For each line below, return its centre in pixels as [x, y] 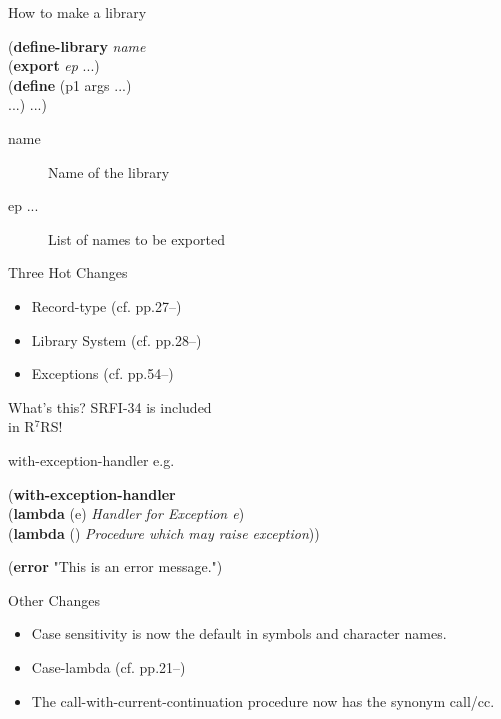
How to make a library [77, 12]
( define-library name [77, 45]
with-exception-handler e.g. [91, 459]
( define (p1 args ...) [70, 84]
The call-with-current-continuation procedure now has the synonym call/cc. [263, 700]
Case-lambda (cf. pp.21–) [108, 667]
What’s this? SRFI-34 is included [110, 406]
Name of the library [109, 171]
